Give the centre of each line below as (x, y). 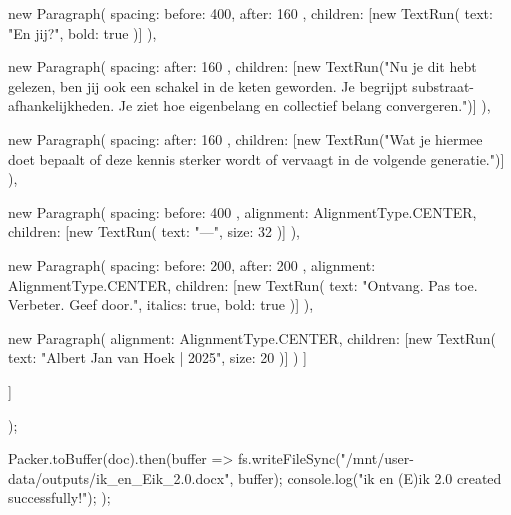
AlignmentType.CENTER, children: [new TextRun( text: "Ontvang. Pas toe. (243, 284)
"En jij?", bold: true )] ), (82, 32)
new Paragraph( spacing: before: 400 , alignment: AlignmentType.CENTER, (242, 211)
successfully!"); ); (59, 497)
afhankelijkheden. (61, 105)
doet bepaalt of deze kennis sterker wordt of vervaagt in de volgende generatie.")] (256, 158)
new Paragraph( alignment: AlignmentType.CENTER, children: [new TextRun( (252, 337)
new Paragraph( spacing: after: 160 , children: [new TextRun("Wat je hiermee (245, 138)
